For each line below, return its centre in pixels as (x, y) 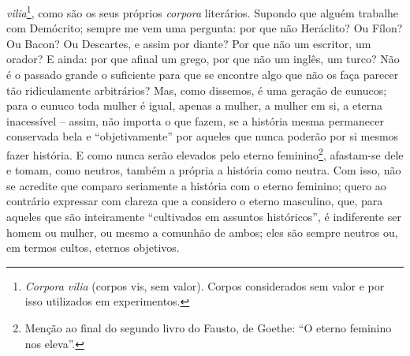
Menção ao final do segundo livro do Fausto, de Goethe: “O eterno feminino (208, 328)
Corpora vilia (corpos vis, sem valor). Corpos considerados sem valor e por (205, 285)
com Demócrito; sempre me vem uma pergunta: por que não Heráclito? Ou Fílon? (205, 28)
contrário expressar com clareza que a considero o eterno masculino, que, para (195, 201)
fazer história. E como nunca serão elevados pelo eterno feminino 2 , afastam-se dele (205, 154)
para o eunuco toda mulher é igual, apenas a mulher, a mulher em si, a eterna (195, 105)
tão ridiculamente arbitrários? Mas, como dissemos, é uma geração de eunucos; (197, 90)
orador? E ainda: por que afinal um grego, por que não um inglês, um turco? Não (203, 59)
